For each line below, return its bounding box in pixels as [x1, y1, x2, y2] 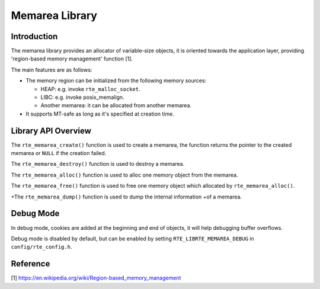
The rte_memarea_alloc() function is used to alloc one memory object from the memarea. [11, 171, 238, 178]
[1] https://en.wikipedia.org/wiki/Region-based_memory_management [11, 274, 181, 281]
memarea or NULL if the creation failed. [11, 150, 107, 157]
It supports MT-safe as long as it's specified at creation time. [25, 110, 174, 117]
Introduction [11, 31, 58, 41]
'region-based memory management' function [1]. [11, 55, 133, 62]
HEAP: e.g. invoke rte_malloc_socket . [40, 85, 140, 92]
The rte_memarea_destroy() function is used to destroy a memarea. [11, 160, 185, 168]
